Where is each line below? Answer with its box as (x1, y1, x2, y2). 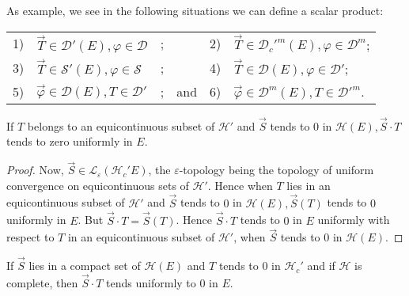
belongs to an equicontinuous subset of (27, 117, 215, 134)
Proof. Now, (6, 161, 64, 178)
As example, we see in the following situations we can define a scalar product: (6, 2, 384, 18)
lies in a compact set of (28, 257, 141, 274)
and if (307, 257, 335, 274)
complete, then (6, 274, 78, 290)
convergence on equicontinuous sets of (6, 176, 189, 193)
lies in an (286, 176, 331, 193)
